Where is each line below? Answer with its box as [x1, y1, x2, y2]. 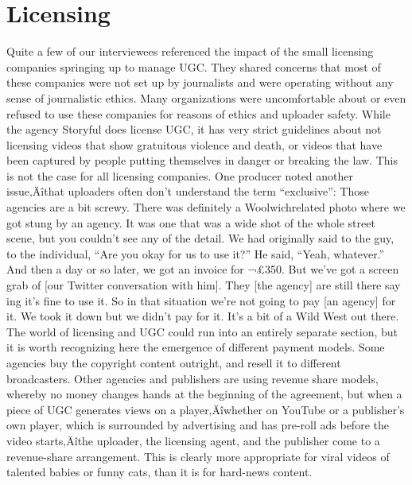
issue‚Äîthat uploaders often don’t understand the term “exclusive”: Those [6, 183, 369, 200]
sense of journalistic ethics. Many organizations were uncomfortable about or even [6, 89, 406, 106]
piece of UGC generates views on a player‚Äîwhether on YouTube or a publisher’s [6, 401, 405, 417]
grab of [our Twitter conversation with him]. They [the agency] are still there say [6, 277, 401, 293]
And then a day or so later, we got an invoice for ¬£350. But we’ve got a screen [6, 261, 399, 277]
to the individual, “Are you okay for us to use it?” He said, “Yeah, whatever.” [6, 245, 385, 262]
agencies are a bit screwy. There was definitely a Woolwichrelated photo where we [6, 199, 406, 215]
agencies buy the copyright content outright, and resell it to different [6, 355, 341, 371]
